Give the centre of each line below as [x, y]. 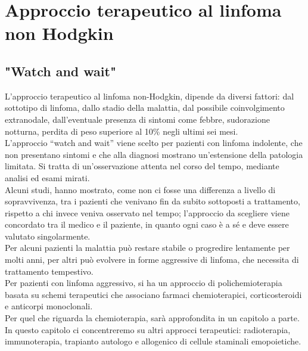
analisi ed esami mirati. [47, 177]
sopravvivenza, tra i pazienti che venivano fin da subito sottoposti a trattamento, [153, 201]
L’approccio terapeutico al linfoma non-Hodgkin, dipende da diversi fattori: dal [150, 96]
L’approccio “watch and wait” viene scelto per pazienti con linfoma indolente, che [154, 143]
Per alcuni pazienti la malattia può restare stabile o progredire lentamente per [147, 248]
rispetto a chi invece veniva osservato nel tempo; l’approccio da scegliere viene [147, 212]
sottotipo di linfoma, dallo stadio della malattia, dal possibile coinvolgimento [145, 108]
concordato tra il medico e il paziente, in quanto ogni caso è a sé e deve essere [147, 224]
